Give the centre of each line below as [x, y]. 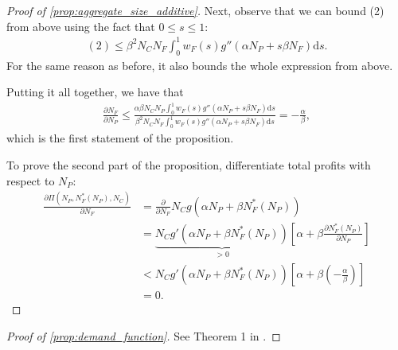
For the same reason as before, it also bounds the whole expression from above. [200, 65]
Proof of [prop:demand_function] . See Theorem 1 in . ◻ [144, 335]
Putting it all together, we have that [95, 92]
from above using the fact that [81, 26]
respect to [31, 180]
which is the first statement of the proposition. [120, 138]
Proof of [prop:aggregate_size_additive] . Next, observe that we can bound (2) [195, 10]
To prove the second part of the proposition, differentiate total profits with [189, 164]
